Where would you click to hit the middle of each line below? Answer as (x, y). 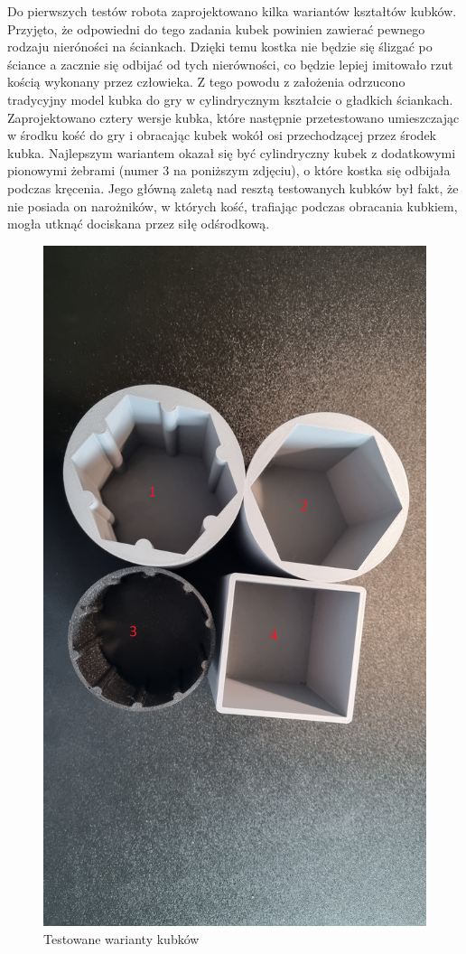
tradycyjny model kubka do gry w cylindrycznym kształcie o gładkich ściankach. (230, 99)
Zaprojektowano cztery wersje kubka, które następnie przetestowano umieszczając (233, 117)
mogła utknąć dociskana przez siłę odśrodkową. (139, 224)
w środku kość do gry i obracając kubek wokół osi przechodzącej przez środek (222, 135)
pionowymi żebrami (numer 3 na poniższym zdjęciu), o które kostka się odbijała (229, 170)
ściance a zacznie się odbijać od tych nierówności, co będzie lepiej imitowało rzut (230, 64)
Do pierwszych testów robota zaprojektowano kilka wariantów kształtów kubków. (232, 11)
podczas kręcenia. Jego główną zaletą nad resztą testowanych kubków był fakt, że (233, 187)
